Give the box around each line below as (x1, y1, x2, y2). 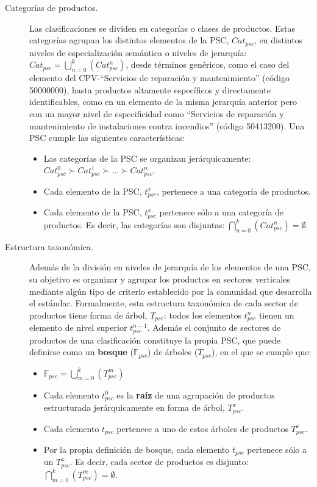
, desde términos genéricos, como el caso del (126, 58, 290, 71)
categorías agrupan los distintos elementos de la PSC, (29, 34, 229, 46)
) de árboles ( (148, 345, 198, 358)
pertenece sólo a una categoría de (159, 206, 284, 218)
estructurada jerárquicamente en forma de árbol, (43, 401, 225, 414)
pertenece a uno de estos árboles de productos (116, 422, 288, 435)
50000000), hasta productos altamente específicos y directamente (29, 83, 271, 96)
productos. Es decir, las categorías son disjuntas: (43, 218, 225, 231)
